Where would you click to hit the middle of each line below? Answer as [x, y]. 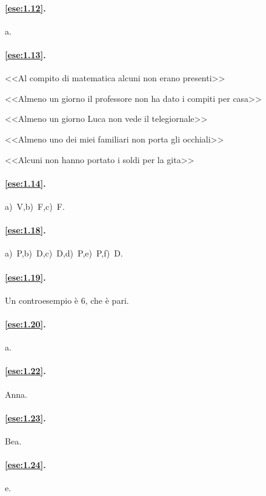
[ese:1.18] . [25, 230]
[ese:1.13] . [25, 54]
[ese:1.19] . [25, 277]
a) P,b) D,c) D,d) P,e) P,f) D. [64, 253]
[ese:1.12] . [25, 8]
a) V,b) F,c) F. [35, 206]
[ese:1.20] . [25, 323]
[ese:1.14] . [25, 183]
